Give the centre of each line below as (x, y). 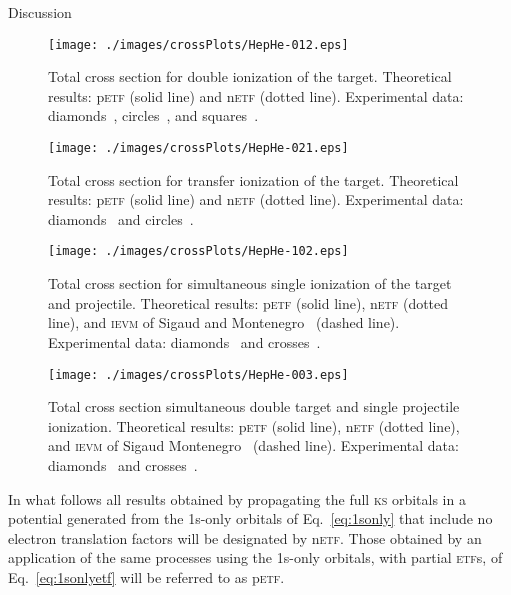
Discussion (40, 12)
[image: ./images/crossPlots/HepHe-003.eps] (198, 374)
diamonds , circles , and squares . (153, 115)
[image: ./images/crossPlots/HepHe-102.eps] (198, 251)
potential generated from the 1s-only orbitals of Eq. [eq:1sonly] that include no (250, 518)
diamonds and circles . (121, 218)
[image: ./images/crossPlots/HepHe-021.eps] (198, 148)
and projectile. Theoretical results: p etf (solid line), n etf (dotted (248, 302)
